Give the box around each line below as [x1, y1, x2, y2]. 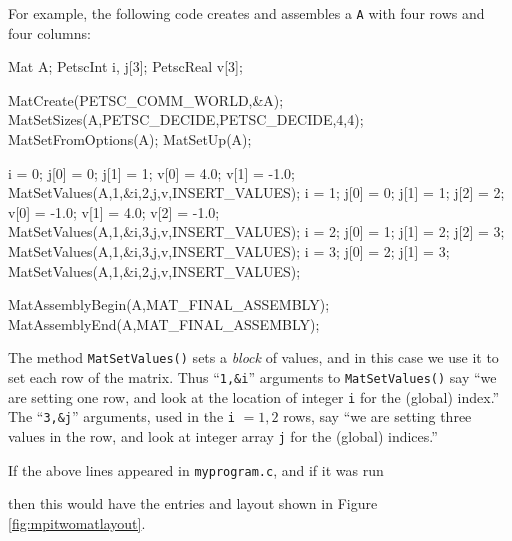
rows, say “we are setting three [283, 406, 472, 427]
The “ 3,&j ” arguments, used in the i [8, 406, 235, 427]
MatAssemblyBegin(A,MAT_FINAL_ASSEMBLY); [8, 294, 330, 315]
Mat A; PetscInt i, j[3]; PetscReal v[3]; [8, 56, 243, 77]
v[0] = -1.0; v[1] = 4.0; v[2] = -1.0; [8, 201, 220, 222]
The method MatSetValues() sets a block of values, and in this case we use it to [8, 347, 499, 368]
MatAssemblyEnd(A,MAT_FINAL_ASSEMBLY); [8, 313, 320, 334]
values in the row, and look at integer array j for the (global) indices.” [8, 426, 438, 446]
